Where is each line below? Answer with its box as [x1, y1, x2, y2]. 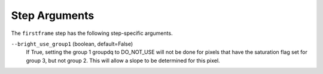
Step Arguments [11, 9, 95, 22]
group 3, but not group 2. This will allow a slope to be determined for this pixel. [26, 57, 221, 64]
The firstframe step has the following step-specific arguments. [11, 30, 173, 37]
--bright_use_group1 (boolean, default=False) [11, 40, 133, 47]
